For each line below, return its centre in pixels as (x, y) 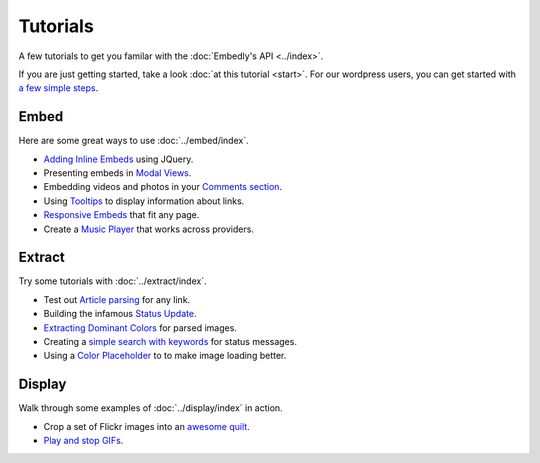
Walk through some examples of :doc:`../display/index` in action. (151, 408)
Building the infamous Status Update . (120, 314)
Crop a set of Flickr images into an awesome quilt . (146, 426)
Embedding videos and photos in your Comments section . (163, 187)
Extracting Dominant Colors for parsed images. (140, 327)
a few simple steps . (58, 88)
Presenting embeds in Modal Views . (117, 173)
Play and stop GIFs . (83, 441)
